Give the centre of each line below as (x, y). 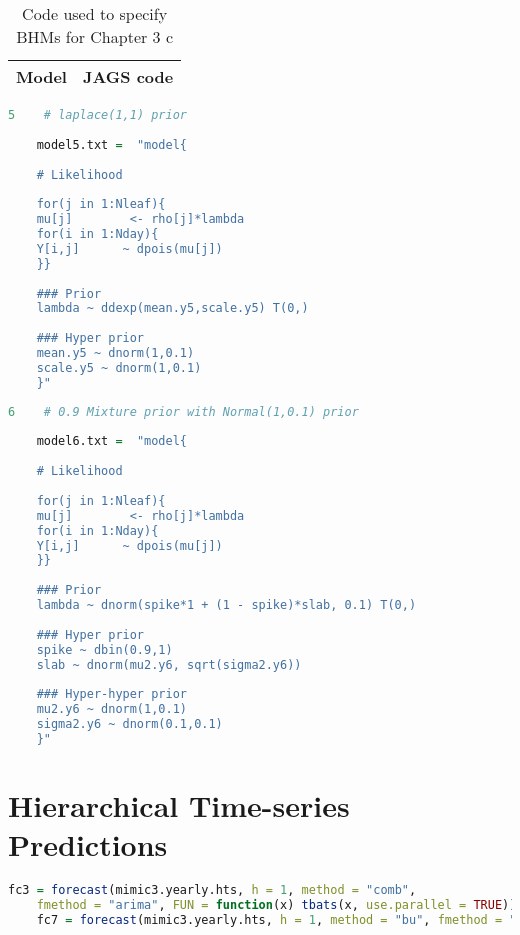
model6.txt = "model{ (112, 441)
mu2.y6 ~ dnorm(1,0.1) (111, 709)
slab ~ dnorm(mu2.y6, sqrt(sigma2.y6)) (169, 664)
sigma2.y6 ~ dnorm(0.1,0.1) (129, 724)
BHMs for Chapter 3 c (95, 36)
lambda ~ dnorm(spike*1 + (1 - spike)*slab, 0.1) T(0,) (226, 605)
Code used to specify (95, 13)
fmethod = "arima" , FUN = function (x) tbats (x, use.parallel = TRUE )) (276, 904)
